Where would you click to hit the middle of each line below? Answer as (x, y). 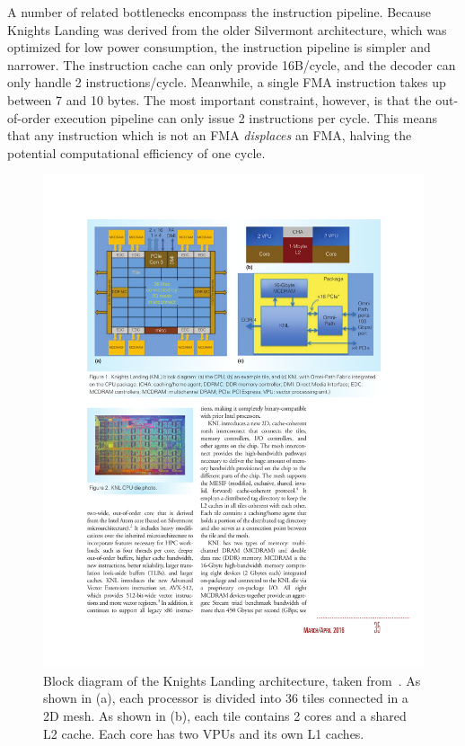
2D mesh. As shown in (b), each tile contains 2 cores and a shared (225, 716)
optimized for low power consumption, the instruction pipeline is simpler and (219, 47)
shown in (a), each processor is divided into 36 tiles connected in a (226, 698)
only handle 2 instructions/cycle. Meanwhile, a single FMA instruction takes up (227, 82)
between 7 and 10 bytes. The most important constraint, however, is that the (219, 99)
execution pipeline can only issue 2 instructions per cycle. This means (246, 117)
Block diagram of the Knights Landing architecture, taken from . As (232, 680)
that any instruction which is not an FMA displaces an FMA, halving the (210, 135)
